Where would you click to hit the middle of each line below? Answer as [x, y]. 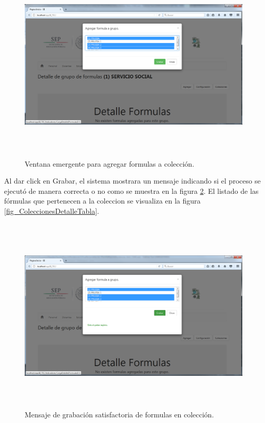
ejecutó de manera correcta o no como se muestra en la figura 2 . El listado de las [131, 190]
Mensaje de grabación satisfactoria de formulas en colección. [119, 415]
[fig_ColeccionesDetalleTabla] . [52, 211]
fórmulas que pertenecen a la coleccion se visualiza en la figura [102, 201]
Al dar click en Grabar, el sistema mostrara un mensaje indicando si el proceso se [132, 181]
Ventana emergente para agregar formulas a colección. [110, 163]
